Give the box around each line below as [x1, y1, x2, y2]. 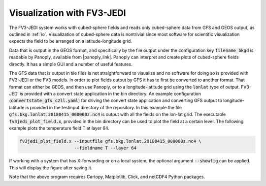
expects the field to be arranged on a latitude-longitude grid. [9, 38, 133, 44]
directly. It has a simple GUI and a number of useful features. [9, 61, 133, 67]
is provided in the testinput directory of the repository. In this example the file [25, 104, 182, 110]
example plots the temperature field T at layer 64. [9, 125, 109, 131]
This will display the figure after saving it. [9, 165, 93, 171]
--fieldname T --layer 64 [74, 145, 136, 151]
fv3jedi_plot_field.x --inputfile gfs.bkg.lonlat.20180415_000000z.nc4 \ [19, 138, 201, 144]
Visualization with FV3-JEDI [9, 7, 126, 18]
